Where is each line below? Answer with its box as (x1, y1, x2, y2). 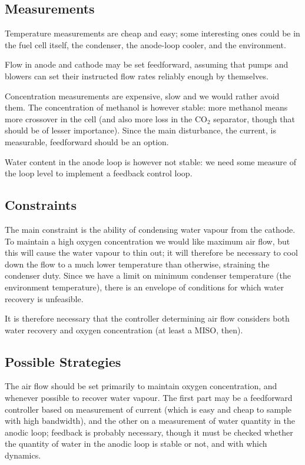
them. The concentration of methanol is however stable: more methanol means (5, 101, 288, 113)
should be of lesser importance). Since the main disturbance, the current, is (5, 124, 277, 136)
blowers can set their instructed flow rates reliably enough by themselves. (5, 69, 268, 82)
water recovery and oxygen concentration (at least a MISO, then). (5, 323, 243, 336)
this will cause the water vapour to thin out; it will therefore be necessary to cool (5, 246, 298, 259)
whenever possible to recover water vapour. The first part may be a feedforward (5, 392, 293, 404)
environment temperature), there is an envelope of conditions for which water (5, 280, 284, 293)
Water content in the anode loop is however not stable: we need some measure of (5, 155, 297, 168)
